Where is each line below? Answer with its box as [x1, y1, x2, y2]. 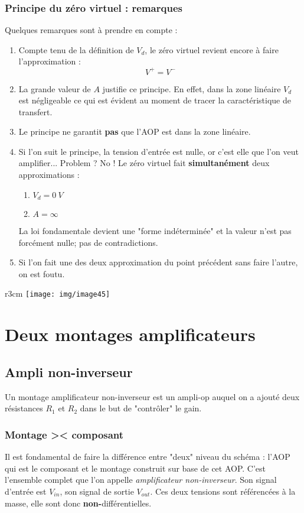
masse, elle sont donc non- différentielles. [5, 496, 152, 509]
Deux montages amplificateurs [5, 322, 256, 346]
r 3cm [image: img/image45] [5, 287, 110, 300]
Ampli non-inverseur [5, 362, 133, 381]
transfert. [18, 105, 53, 118]
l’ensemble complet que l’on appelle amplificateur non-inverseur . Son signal [5, 473, 277, 486]
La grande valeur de [18, 82, 91, 95]
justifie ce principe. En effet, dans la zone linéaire [102, 82, 281, 95]
